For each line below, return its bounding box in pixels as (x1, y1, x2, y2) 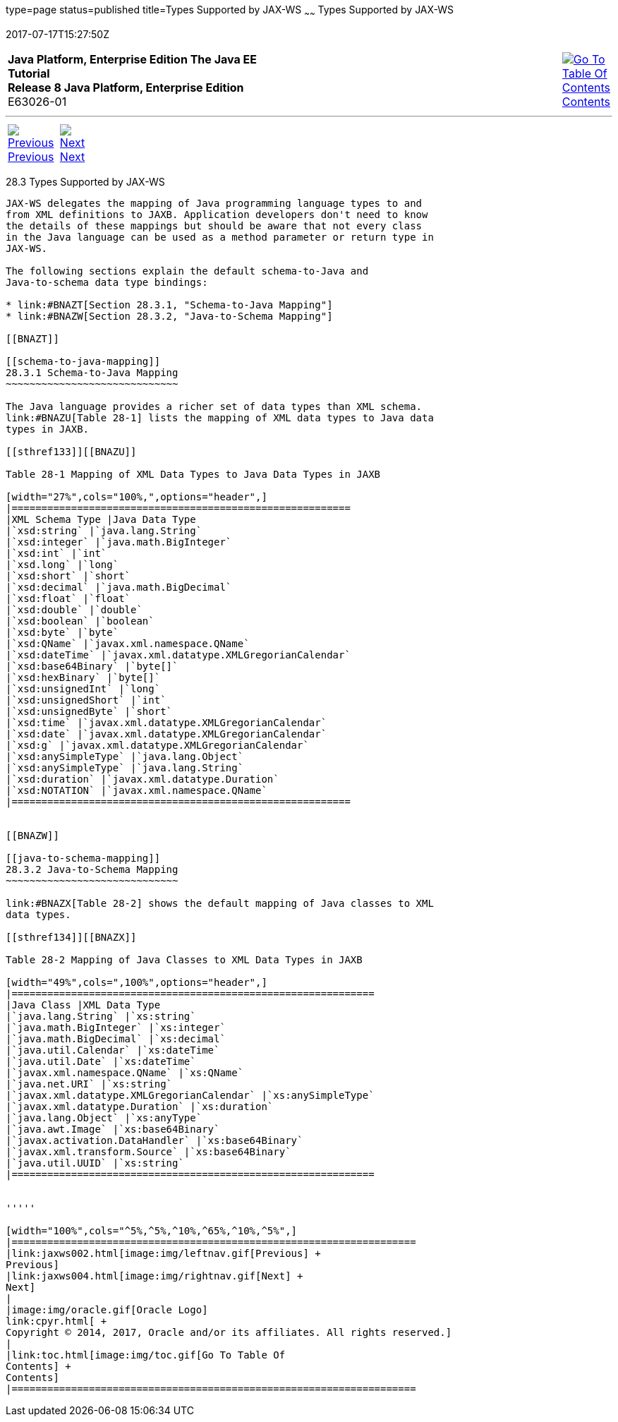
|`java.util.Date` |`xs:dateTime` (6, 1055, 196, 1067)
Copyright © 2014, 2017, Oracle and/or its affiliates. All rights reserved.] (6, 1326, 452, 1338)
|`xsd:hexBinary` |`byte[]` (6, 671, 161, 683)
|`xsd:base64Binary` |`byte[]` (6, 660, 178, 672)
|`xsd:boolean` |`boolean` (6, 615, 154, 627)
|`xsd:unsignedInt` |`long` (6, 682, 161, 694)
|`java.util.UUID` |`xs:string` (6, 1157, 184, 1169)
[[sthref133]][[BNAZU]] (6, 445, 137, 457)
